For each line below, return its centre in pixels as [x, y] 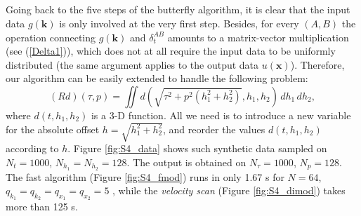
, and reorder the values [214, 129]
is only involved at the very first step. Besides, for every [179, 23]
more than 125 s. [42, 207]
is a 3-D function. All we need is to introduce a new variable [221, 115]
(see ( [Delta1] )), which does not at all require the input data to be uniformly [171, 51]
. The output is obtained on [186, 162]
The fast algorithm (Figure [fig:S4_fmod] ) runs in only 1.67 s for [145, 176]
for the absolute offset [53, 129]
